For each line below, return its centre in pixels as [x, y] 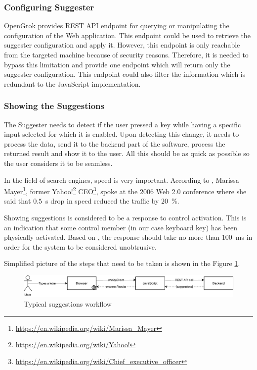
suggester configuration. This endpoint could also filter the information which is [125, 74]
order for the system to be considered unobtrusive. [80, 246]
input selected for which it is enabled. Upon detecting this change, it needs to [122, 134]
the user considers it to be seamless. [58, 163]
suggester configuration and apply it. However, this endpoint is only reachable [122, 45]
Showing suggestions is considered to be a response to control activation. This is [125, 217]
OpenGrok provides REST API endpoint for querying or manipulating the [117, 26]
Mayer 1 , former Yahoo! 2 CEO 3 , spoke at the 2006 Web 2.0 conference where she [125, 190]
